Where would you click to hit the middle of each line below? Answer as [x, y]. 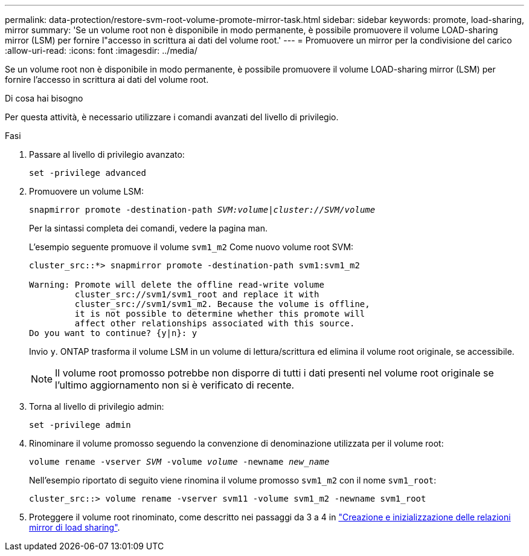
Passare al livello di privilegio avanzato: [107, 154]
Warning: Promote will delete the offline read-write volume [177, 285]
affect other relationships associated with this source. [215, 323]
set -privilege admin [80, 425]
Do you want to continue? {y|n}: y [113, 333]
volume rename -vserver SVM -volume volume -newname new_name [179, 462]
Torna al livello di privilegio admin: [97, 406]
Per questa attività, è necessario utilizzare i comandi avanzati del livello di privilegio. [172, 117]
